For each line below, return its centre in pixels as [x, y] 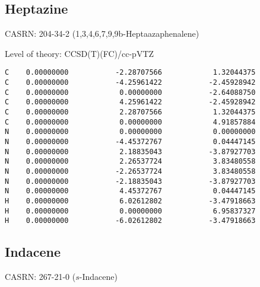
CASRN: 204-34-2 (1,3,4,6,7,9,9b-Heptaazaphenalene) [102, 34]
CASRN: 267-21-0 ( [40, 277]
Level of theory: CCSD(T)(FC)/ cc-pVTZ [80, 53]
